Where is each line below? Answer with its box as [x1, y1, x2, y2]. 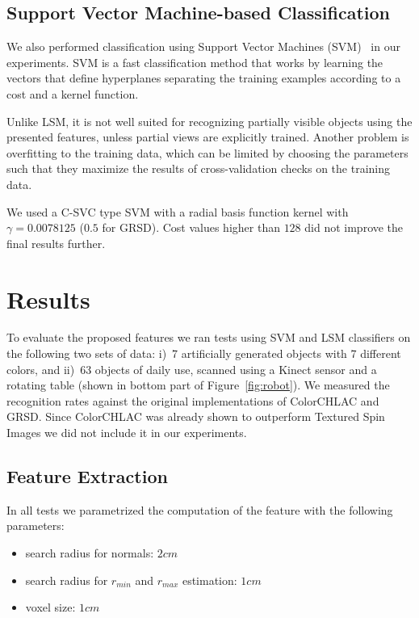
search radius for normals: [25, 544, 154, 561]
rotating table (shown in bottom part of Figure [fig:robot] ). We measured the [6, 376, 390, 393]
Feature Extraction [6, 464, 168, 488]
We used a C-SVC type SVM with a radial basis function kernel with [6, 203, 349, 220]
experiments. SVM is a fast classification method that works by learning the [6, 53, 383, 70]
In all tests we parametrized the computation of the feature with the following [6, 501, 393, 518]
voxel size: [25, 599, 76, 616]
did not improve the [304, 219, 404, 236]
